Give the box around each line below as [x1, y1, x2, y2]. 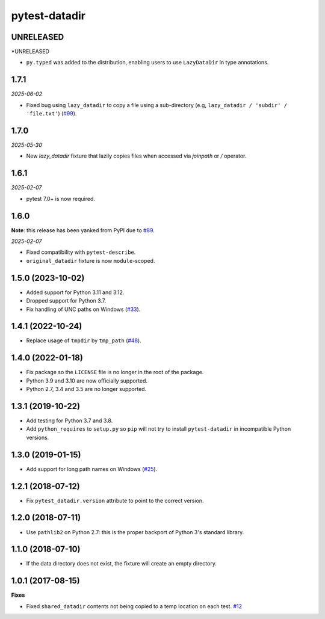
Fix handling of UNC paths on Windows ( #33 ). [26, 306, 141, 313]
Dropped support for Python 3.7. [26, 297, 107, 304]
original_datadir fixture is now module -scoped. [26, 257, 155, 264]
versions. [26, 434, 49, 441]
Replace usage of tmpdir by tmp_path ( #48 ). [26, 337, 141, 344]
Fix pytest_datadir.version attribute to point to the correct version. [26, 497, 204, 504]
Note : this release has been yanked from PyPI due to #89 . [11, 226, 155, 234]
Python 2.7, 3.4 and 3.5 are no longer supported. [26, 386, 147, 393]
